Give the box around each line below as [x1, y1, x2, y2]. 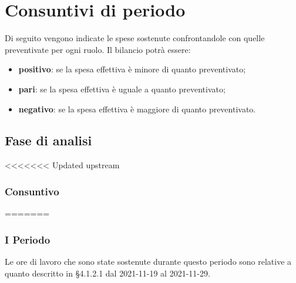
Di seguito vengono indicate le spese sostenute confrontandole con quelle [5, 32, 265, 44]
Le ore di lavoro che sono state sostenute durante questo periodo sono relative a [5, 255, 292, 267]
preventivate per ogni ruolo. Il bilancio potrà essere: [5, 43, 191, 55]
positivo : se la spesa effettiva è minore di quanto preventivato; [18, 63, 246, 75]
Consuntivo [5, 184, 59, 198]
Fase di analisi [5, 131, 92, 149]
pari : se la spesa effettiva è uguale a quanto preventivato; [18, 82, 226, 95]
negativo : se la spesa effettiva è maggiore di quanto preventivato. [18, 102, 256, 115]
